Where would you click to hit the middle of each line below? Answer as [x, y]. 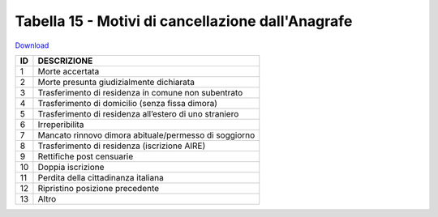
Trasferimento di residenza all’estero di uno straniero [138, 113]
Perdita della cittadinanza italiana [101, 177]
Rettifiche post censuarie [86, 156]
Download [32, 45]
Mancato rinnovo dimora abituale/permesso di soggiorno [146, 135]
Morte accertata [69, 71]
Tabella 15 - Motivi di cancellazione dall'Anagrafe [184, 21]
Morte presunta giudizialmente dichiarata [116, 82]
